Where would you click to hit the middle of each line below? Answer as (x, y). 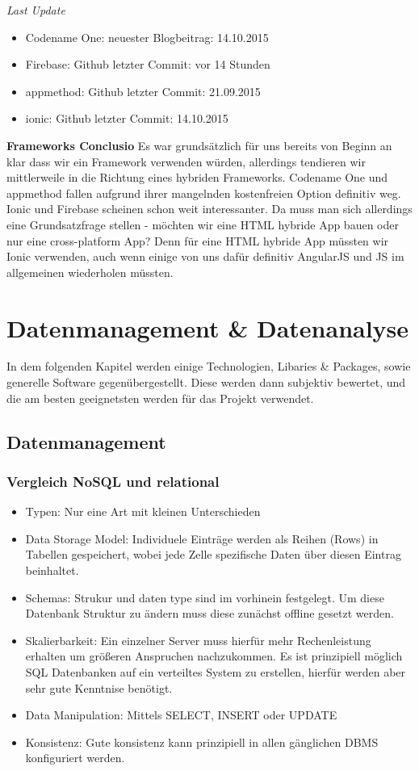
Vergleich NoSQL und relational (113, 481)
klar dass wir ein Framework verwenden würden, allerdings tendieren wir (186, 161)
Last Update (36, 10)
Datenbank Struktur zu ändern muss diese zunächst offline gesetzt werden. (209, 613)
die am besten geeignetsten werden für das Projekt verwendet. (160, 398)
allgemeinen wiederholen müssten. (90, 272)
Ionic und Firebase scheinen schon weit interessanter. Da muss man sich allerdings (209, 209)
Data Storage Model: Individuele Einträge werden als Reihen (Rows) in (202, 538)
